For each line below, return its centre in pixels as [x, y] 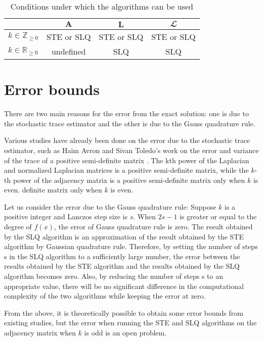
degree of [18, 227]
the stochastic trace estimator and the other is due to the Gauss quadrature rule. [130, 123]
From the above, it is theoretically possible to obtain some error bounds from [124, 312]
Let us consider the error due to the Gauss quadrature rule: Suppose [110, 206]
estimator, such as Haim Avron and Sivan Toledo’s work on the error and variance [131, 150]
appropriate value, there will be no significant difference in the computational [124, 286]
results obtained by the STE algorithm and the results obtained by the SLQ [122, 266]
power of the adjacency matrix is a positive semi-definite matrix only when [129, 180]
